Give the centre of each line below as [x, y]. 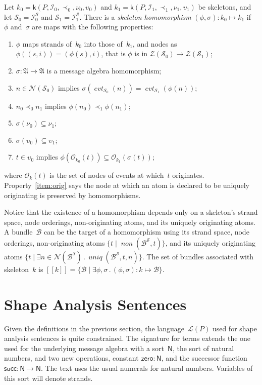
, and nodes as [155, 43]
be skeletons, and [225, 7]
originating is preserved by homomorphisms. [72, 195]
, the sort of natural [203, 348]
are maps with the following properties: [93, 27]
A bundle [18, 232]
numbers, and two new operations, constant [71, 358]
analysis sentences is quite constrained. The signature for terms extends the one [127, 338]
